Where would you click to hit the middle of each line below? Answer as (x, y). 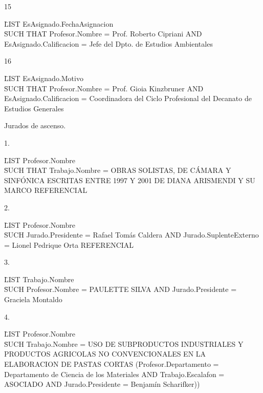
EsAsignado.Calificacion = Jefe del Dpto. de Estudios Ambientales (108, 43)
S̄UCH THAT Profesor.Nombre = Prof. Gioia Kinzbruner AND (104, 88)
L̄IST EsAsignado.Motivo (44, 78)
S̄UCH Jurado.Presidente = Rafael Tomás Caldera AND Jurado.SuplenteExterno (131, 235)
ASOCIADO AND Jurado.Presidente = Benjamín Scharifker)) (102, 384)
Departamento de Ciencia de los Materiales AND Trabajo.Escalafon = (114, 374)
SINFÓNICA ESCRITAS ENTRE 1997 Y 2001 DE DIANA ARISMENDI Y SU (130, 180)
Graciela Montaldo (33, 299)
